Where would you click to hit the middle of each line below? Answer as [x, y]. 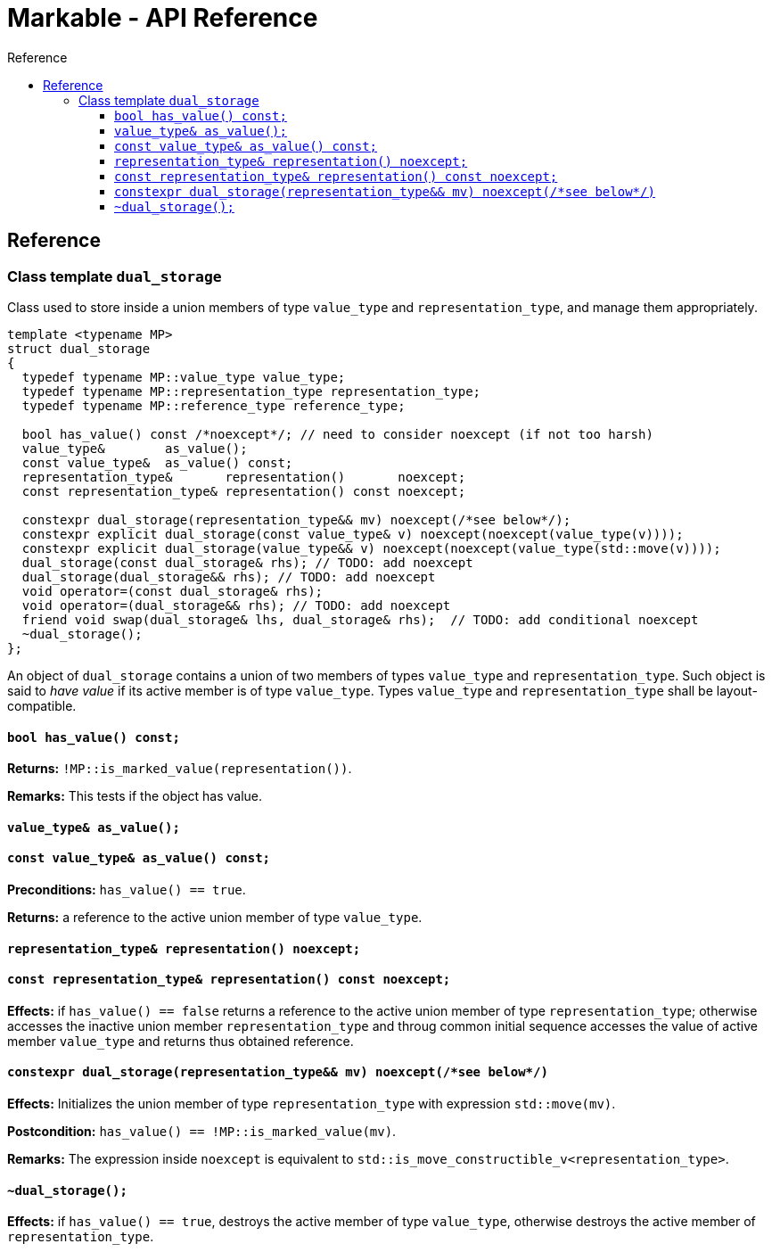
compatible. [42, 705]
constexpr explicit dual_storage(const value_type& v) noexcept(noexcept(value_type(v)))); [353, 534]
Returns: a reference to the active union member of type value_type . [215, 918]
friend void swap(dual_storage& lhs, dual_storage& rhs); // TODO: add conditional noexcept [360, 619]
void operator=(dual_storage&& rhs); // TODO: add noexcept [236, 605]
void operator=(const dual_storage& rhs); [172, 591]
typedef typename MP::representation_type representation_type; [251, 391]
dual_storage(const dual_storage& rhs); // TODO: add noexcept [247, 562]
